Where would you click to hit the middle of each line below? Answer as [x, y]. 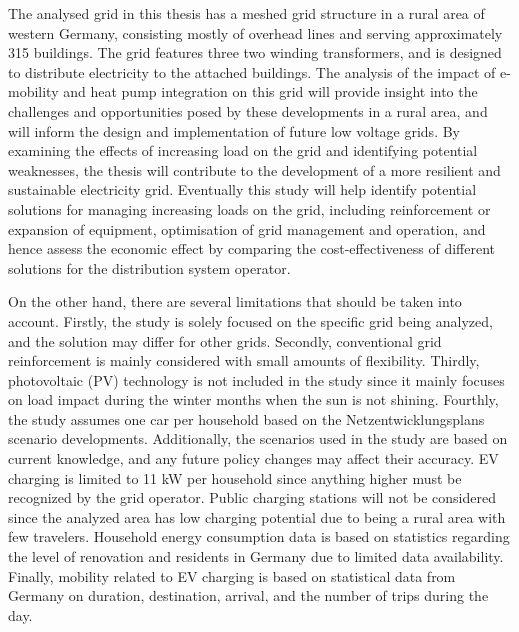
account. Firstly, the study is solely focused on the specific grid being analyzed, [250, 320]
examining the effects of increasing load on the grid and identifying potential [243, 150]
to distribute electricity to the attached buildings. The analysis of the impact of [252, 71]
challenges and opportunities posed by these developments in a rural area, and [248, 110]
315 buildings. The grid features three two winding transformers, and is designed [255, 52]
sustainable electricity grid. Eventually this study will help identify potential [242, 189]
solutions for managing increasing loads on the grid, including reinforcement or [249, 208]
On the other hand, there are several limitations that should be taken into [235, 301]
